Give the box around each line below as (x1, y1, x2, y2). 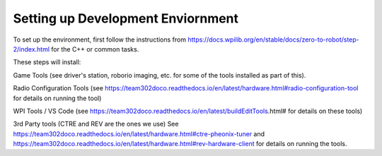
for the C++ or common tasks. (50, 44, 139, 53)
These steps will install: (13, 58, 81, 66)
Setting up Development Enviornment (13, 11, 239, 26)
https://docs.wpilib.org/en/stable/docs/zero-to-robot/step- (187, 35, 360, 44)
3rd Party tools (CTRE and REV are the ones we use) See (13, 120, 179, 128)
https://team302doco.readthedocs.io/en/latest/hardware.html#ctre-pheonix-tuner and (13, 129, 265, 138)
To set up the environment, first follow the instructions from (13, 35, 187, 44)
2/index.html (13, 44, 50, 53)
